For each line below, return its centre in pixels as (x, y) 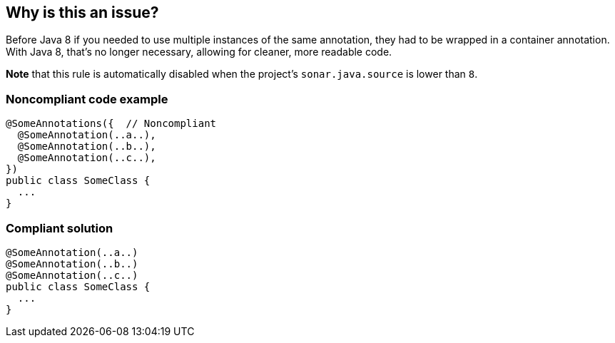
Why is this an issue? (82, 12)
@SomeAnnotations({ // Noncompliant (111, 124)
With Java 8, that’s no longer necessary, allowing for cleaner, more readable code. (199, 52)
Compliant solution (60, 228)
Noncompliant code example (87, 99)
